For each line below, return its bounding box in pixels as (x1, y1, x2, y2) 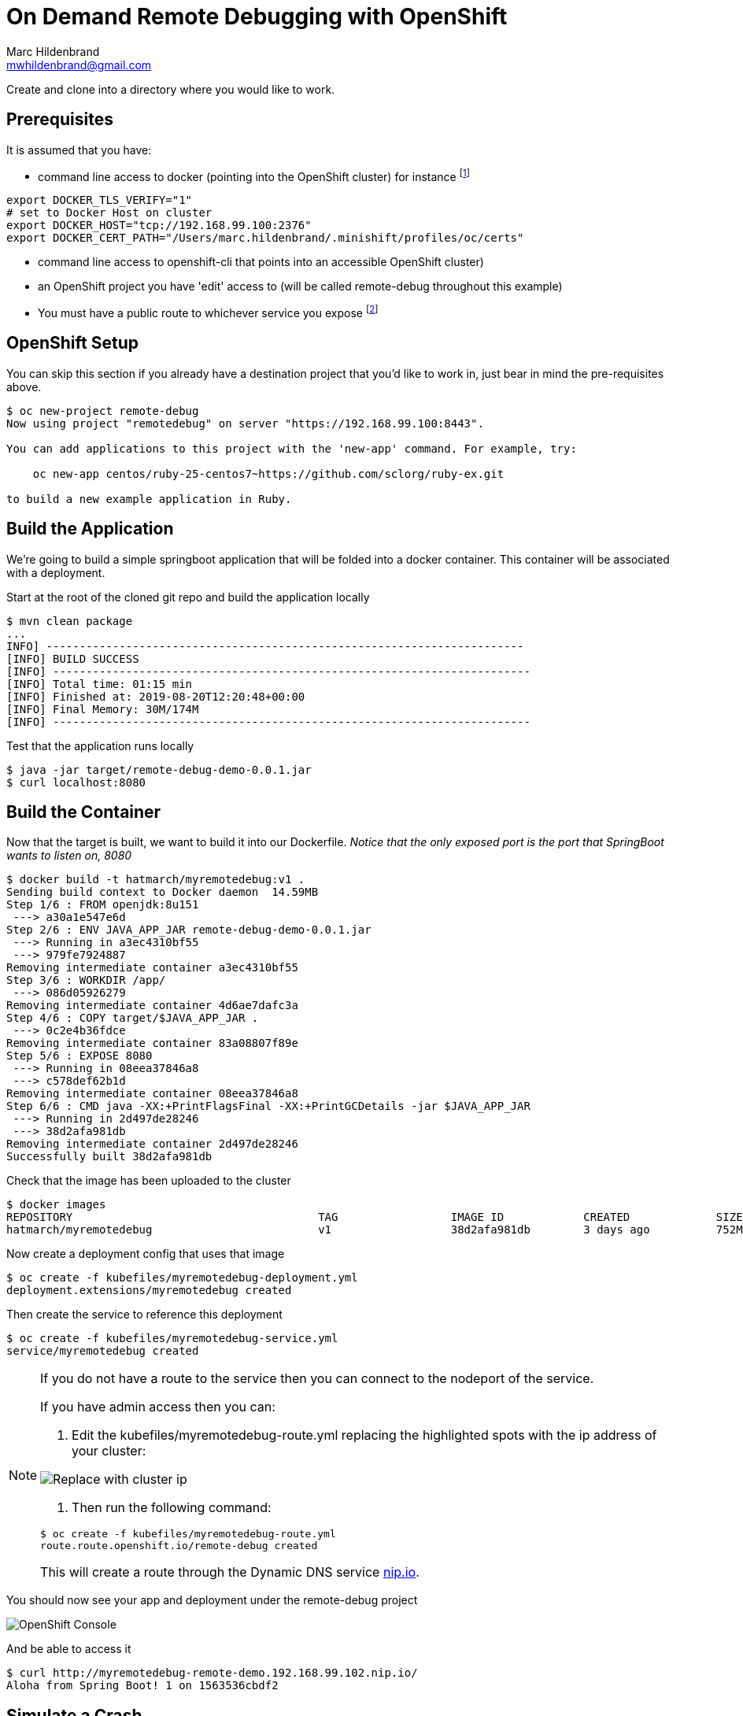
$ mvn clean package (6, 614, 133, 627)
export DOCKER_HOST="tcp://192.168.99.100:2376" (6, 219, 312, 232)
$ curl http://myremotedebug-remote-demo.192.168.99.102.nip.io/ (6, 1666, 418, 1680)
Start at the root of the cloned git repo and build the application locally (6, 590, 370, 604)
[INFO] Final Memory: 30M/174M (6, 702, 199, 716)
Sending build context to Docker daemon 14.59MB (6, 886, 319, 899)
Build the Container (6, 802, 161, 823)
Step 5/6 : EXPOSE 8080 (6, 1049, 153, 1063)
